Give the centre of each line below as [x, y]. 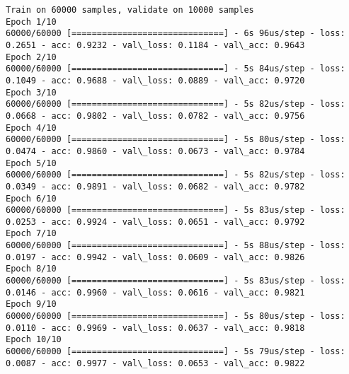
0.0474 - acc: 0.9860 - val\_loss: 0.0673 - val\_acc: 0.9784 [155, 151]
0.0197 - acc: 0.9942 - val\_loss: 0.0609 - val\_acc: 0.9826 [155, 257]
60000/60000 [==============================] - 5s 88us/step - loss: [176, 246]
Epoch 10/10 [34, 340]
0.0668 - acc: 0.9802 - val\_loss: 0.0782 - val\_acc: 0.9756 [155, 116]
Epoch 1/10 [31, 22]
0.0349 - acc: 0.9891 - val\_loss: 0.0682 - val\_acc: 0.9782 [155, 186]
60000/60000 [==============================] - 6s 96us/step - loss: [176, 34]
